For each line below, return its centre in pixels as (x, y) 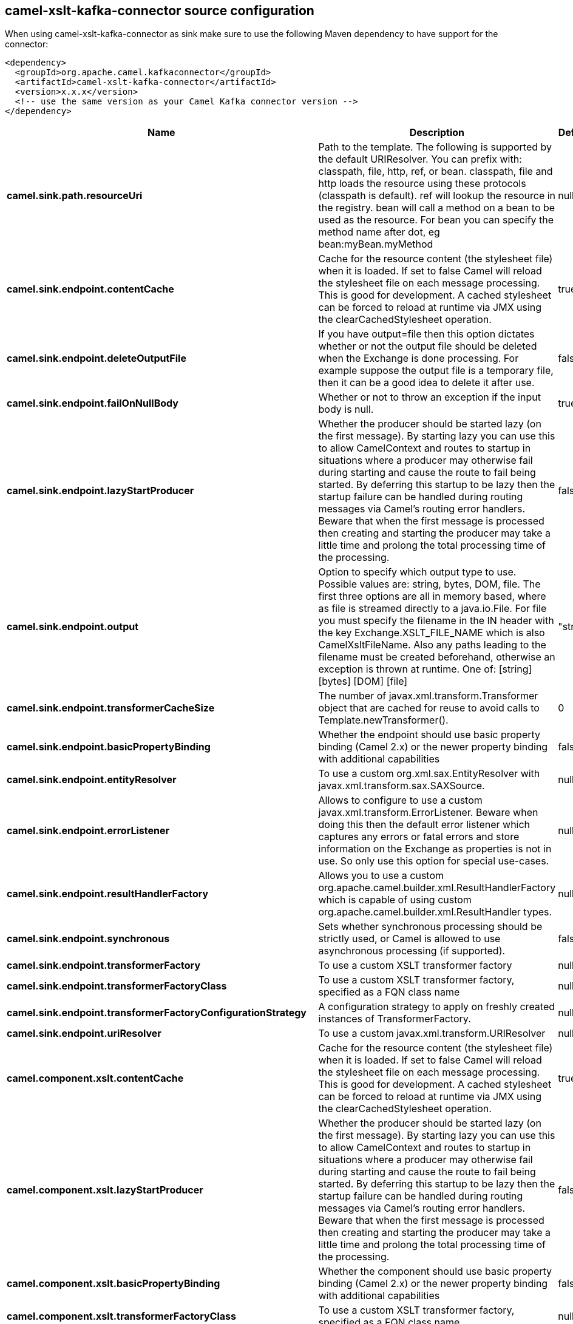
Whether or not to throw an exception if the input (429, 397)
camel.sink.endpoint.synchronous (88, 939)
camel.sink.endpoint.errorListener (88, 831)
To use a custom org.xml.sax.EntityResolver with (429, 774)
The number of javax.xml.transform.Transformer (428, 696)
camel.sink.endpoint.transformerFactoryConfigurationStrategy (157, 1013)
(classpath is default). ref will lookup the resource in (437, 196)
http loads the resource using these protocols (422, 184)
